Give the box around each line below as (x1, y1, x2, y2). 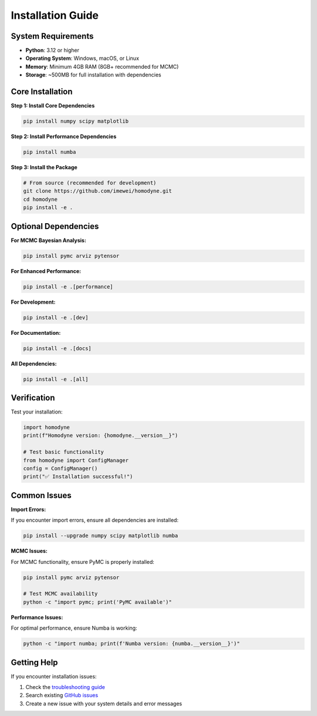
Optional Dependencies (11, 221, 99, 231)
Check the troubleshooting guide (25, 684, 105, 691)
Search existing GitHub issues (25, 692, 99, 699)
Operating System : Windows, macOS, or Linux (25, 55, 139, 62)
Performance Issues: (11, 614, 63, 621)
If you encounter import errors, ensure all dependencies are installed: (11, 517, 179, 524)
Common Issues (11, 490, 72, 500)
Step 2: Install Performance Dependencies (11, 133, 117, 140)
